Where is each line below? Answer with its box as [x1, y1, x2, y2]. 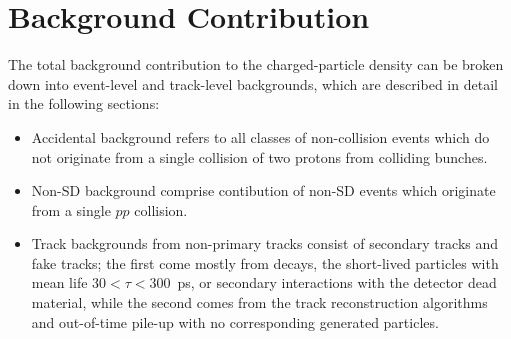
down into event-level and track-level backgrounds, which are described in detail [8, 73, 498, 94]
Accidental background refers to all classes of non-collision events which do [31, 126, 490, 147]
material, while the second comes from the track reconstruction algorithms [31, 292, 488, 313]
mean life [31, 272, 88, 293]
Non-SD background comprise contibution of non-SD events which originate [31, 180, 496, 201]
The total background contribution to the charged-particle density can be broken [8, 54, 504, 75]
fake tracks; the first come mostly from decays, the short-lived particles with [31, 252, 499, 273]
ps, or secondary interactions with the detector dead [177, 272, 497, 293]
